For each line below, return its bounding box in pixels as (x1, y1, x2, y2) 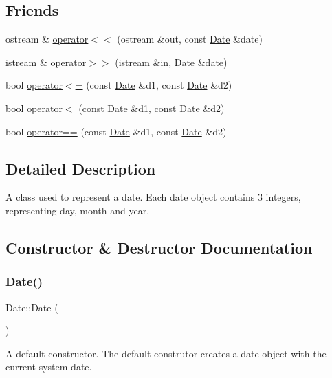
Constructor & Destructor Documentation (5, 236, 313, 258)
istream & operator (5, 54, 87, 69)
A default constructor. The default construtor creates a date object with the (5, 346, 327, 360)
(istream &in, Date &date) (115, 54, 228, 69)
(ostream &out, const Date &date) (117, 32, 263, 46)
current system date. (5, 359, 92, 374)
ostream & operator (5, 32, 89, 46)
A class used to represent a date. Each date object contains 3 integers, (5, 190, 301, 204)
